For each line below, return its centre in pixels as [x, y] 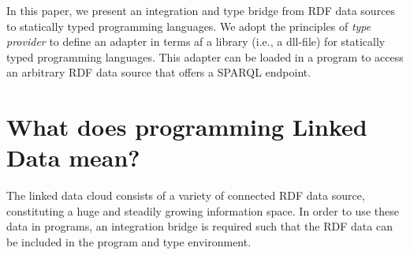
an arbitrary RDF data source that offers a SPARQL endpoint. [159, 72]
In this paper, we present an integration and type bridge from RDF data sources [201, 10]
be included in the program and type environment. [129, 242]
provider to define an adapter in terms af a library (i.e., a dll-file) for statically [196, 41]
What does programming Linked [187, 127]
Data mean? [73, 157]
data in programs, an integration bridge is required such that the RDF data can [199, 226]
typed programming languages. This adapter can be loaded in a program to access [205, 56]
